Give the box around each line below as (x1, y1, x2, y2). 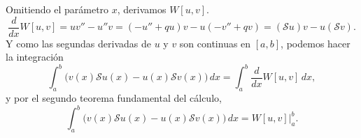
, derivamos (117, 2, 167, 16)
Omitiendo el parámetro (6, 2, 109, 16)
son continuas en (179, 36, 251, 50)
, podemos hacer (281, 36, 351, 50)
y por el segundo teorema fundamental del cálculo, (6, 91, 222, 105)
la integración (6, 49, 64, 64)
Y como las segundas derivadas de (6, 36, 151, 50)
